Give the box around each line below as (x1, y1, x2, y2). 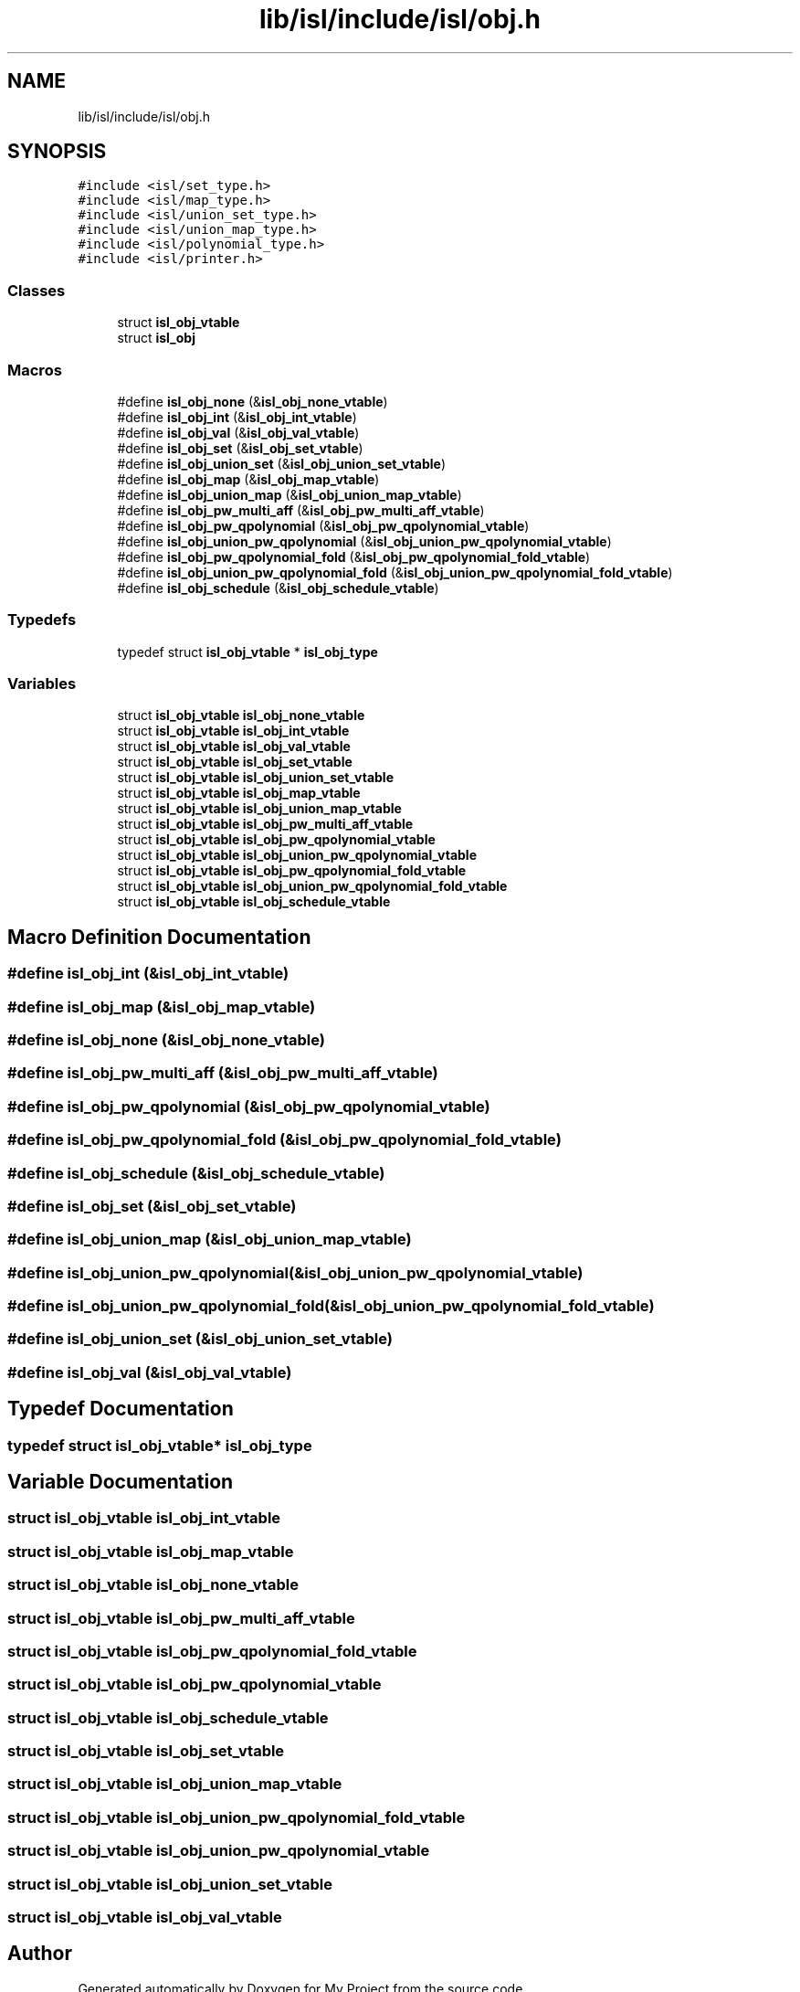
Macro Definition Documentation (7, 925, 311, 948)
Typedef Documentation (7, 1397, 234, 1421)
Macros (7, 360, 62, 379)
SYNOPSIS (7, 140, 107, 164)
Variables (7, 674, 77, 694)
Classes (7, 281, 66, 300)
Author (7, 1942, 72, 1966)
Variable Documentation (7, 1470, 234, 1494)
